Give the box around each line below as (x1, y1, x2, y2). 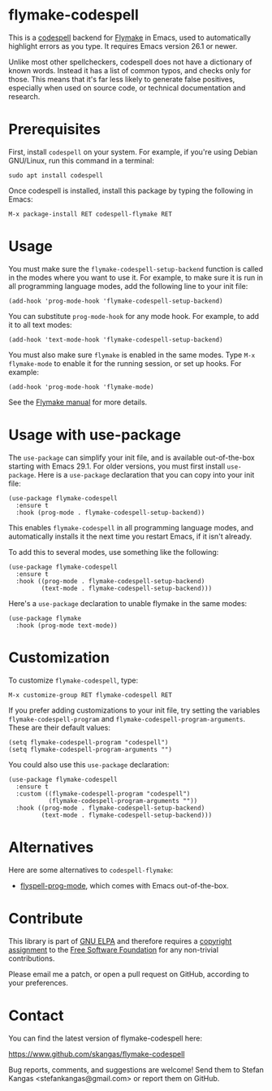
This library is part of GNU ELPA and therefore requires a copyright (8, 936, 232, 945)
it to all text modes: (8, 320, 72, 329)
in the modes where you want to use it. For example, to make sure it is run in (8, 273, 264, 282)
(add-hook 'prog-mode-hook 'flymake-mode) (8, 382, 154, 391)
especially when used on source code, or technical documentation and (8, 83, 246, 93)
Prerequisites (8, 120, 101, 139)
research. (8, 91, 41, 101)
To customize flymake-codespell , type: (8, 675, 139, 685)
